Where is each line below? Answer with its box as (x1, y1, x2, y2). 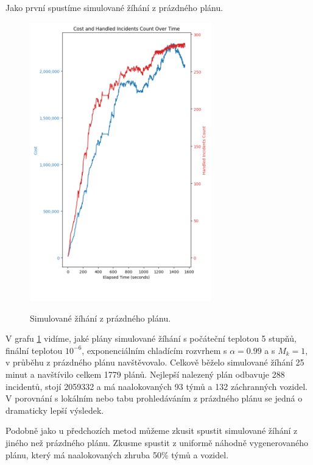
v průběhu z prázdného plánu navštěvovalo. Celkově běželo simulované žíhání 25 (5, 356, 304, 369)
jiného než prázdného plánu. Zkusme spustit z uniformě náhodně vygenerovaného (5, 436, 308, 449)
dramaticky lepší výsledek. (5, 403, 104, 416)
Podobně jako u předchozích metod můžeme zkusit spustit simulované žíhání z (5, 424, 298, 437)
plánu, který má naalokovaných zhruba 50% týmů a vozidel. (5, 448, 229, 461)
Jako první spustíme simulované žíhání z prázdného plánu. (5, 1, 223, 13)
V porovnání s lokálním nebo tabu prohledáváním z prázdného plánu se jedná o (5, 392, 303, 405)
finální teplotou (5, 344, 63, 356)
